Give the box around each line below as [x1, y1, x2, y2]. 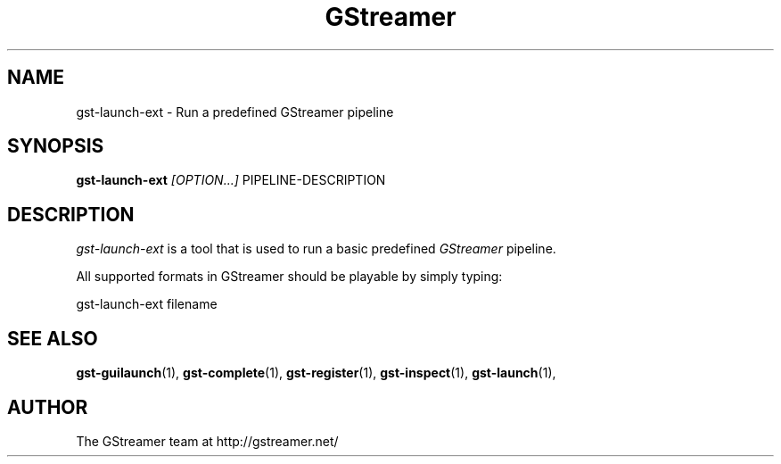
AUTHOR [7, 395, 88, 418]
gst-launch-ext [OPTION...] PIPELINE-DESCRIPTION [76, 172, 386, 188]
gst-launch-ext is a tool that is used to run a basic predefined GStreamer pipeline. [76, 241, 556, 257]
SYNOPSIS [7, 135, 104, 158]
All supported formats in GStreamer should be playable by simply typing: [76, 269, 503, 285]
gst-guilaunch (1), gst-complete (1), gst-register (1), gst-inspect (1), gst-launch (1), [76, 365, 556, 381]
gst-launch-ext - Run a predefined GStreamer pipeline [76, 104, 394, 120]
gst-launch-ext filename [76, 296, 218, 312]
